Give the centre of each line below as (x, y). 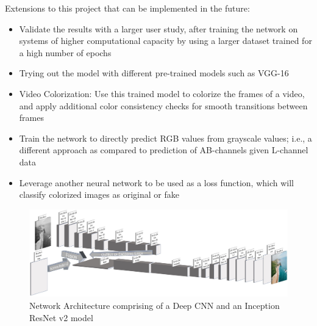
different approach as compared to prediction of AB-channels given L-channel (164, 150)
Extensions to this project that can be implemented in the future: (127, 8)
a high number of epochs (65, 52)
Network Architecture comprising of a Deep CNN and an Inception (155, 305)
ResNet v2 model (61, 317)
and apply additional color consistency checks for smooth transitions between (163, 105)
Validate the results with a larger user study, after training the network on (158, 28)
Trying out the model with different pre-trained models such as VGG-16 (154, 73)
